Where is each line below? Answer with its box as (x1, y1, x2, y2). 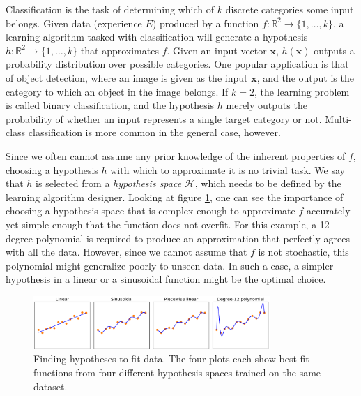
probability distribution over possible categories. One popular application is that (6, 57, 349, 71)
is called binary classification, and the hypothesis (6, 98, 215, 112)
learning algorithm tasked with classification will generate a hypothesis (6, 29, 308, 44)
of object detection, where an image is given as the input (6, 70, 248, 85)
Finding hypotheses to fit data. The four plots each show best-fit (33, 351, 309, 366)
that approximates (80, 43, 159, 57)
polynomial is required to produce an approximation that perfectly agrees (36, 230, 350, 245)
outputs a (314, 43, 355, 57)
